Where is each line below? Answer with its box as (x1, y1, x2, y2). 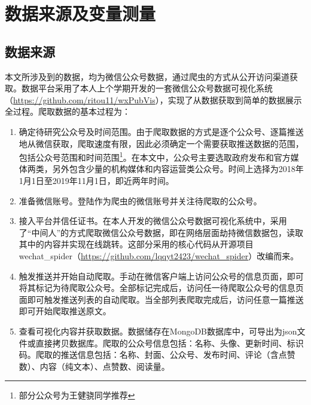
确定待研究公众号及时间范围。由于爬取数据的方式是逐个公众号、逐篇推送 (19, 125, 304, 137)
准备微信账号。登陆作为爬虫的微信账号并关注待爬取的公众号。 (19, 194, 262, 207)
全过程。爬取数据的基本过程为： (5, 105, 130, 118)
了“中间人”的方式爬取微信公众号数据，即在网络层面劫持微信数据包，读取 (19, 226, 304, 238)
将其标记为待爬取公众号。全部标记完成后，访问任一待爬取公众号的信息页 (19, 281, 304, 294)
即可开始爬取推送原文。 (19, 305, 111, 317)
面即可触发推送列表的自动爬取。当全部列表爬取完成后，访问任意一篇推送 (19, 293, 304, 305)
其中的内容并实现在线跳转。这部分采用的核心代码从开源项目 (19, 238, 254, 250)
